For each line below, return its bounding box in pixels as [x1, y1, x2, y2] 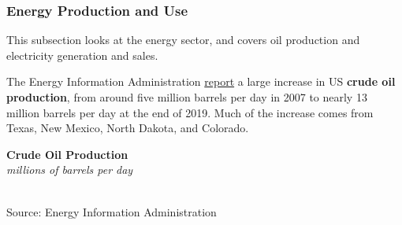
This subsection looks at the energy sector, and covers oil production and [6, 31, 360, 48]
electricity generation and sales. [6, 46, 158, 63]
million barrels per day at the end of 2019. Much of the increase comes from [6, 104, 374, 120]
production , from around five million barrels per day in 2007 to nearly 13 [6, 89, 367, 105]
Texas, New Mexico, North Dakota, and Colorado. [6, 120, 249, 136]
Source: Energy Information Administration [6, 203, 217, 219]
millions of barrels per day [6, 161, 133, 178]
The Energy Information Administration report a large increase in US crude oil [6, 73, 396, 90]
